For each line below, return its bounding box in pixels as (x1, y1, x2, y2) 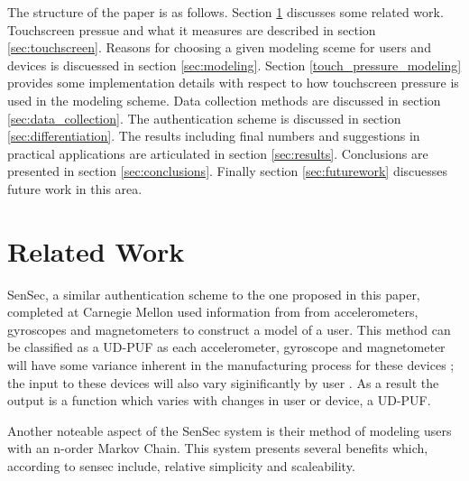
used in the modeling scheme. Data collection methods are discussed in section (7, 90, 441, 109)
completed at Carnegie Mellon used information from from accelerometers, (7, 302, 418, 321)
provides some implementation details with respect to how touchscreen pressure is (7, 73, 459, 92)
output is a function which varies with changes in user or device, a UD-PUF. (7, 391, 431, 410)
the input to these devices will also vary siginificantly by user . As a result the (7, 373, 439, 392)
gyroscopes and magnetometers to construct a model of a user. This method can (7, 319, 451, 338)
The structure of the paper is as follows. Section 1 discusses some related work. (7, 3, 444, 21)
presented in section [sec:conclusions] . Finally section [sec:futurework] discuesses (7, 162, 448, 180)
